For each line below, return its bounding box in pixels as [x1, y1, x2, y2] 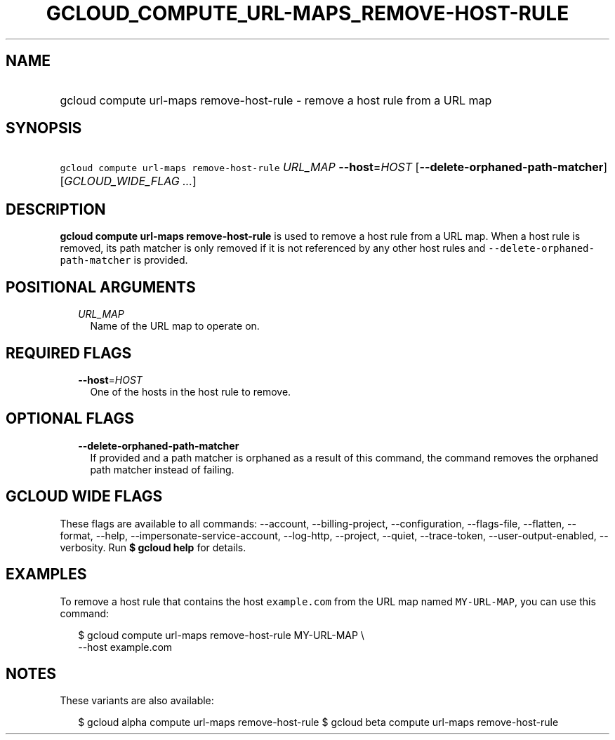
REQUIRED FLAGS [6, 344, 132, 362]
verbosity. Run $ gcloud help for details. [60, 541, 246, 553]
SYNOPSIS [6, 119, 82, 137]
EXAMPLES [6, 565, 87, 584]
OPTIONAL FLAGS [6, 410, 134, 428]
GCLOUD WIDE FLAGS [6, 487, 163, 506]
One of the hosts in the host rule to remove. [90, 385, 291, 398]
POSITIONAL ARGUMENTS [6, 278, 196, 296]
